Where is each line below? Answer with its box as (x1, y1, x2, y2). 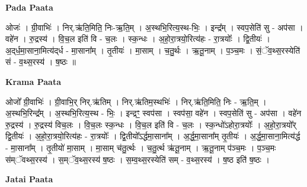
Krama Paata (5, 75, 61, 87)
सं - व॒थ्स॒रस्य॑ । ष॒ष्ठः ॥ (5, 55, 76, 68)
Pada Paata (5, 1, 53, 13)
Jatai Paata (5, 173, 53, 185)
